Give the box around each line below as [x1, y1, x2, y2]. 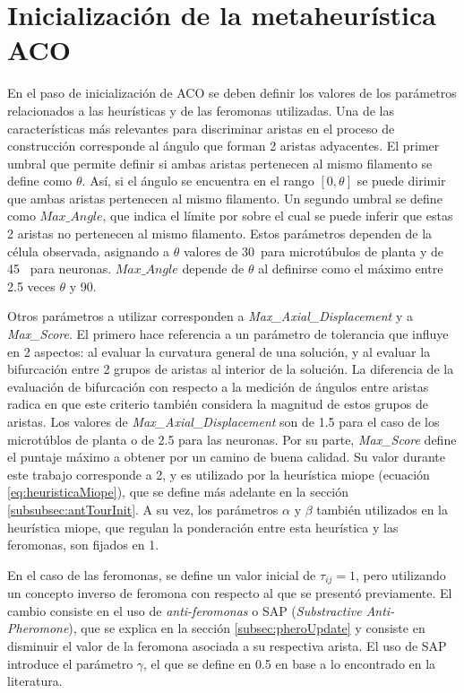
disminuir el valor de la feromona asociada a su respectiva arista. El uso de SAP [7, 636, 447, 654]
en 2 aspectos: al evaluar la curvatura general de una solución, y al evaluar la [7, 342, 431, 360]
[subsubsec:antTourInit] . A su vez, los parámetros [7, 499, 279, 518]
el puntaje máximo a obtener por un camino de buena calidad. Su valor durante [7, 447, 446, 466]
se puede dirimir [357, 171, 446, 190]
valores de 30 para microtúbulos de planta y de [183, 241, 443, 260]
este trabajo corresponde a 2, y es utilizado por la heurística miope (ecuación [7, 464, 430, 483]
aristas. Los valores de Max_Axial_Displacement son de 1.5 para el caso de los [7, 412, 440, 430]
